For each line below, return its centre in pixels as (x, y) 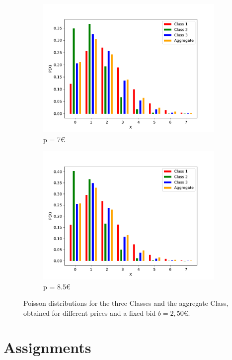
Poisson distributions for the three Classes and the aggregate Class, (126, 303)
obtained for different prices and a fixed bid (90, 313)
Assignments (47, 347)
